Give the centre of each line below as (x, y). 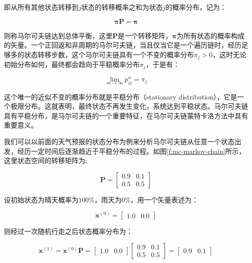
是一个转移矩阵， (145, 35)
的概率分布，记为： (196, 7)
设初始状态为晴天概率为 (41, 199)
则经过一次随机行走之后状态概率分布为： (68, 231)
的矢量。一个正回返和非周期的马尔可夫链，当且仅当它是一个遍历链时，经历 (123, 45)
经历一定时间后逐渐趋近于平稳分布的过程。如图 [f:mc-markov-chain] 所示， (131, 151)
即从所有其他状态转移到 (41, 7)
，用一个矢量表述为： (165, 199)
